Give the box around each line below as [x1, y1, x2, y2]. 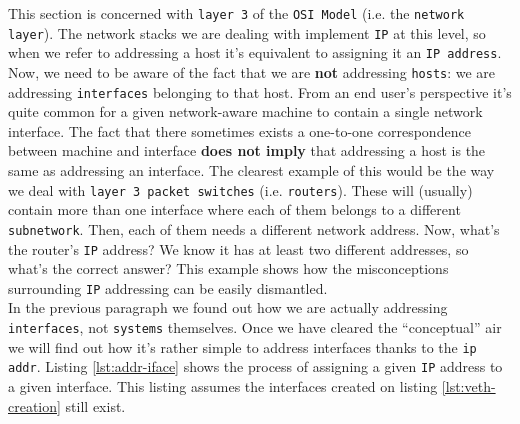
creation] [8, 395, 61, 416]
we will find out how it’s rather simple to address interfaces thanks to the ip [8, 336, 477, 357]
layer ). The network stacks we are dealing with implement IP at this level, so [8, 22, 486, 43]
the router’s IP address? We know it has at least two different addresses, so [8, 238, 469, 259]
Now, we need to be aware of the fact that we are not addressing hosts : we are [8, 61, 496, 82]
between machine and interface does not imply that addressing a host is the [8, 140, 486, 161]
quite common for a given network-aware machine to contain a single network [8, 101, 483, 122]
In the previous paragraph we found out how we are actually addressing [8, 297, 448, 318]
